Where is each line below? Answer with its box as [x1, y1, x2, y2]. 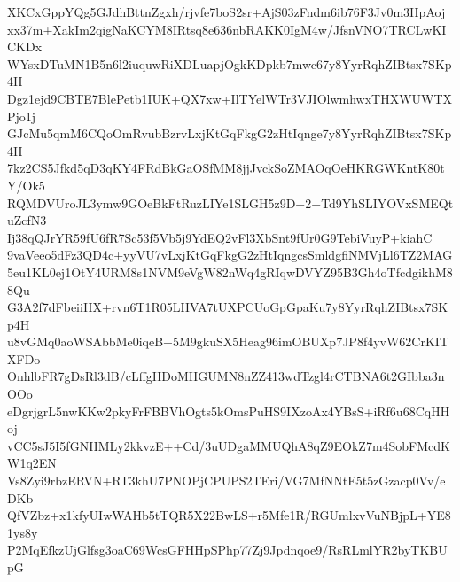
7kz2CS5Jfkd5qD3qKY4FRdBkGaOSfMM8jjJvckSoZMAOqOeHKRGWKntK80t [7, 159, 445, 177]
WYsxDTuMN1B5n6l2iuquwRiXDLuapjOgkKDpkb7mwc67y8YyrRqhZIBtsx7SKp [7, 54, 452, 73]
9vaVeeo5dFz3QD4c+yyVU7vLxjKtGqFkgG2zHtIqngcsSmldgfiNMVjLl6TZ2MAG [7, 245, 453, 264]
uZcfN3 [7, 211, 47, 229]
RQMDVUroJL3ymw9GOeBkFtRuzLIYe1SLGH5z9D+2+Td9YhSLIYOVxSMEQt [7, 193, 454, 212]
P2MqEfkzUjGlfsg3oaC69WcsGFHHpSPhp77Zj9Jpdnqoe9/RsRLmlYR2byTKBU [7, 540, 448, 559]
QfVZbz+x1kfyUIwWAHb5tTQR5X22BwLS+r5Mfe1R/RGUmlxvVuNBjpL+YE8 [7, 506, 451, 524]
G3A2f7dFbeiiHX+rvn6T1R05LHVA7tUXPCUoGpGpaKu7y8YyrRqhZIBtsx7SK [7, 298, 448, 316]
